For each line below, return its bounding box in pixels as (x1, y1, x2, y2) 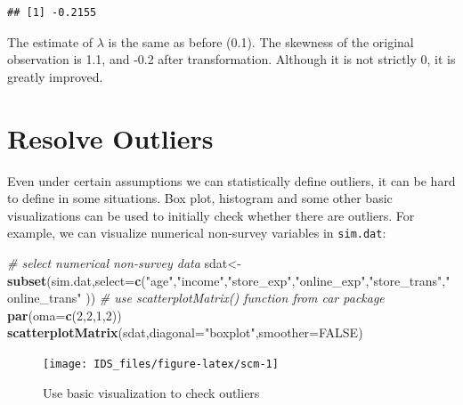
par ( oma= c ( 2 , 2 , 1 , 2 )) (7, 305, 122, 324)
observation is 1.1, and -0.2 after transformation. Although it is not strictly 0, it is (7, 50, 456, 69)
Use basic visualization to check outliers (43, 383, 260, 401)
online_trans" (7, 288, 82, 307)
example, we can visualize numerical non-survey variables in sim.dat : (7, 223, 386, 242)
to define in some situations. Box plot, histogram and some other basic (7, 189, 393, 207)
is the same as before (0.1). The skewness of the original (108, 32, 414, 51)
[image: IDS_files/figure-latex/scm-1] (43, 357, 279, 370)
